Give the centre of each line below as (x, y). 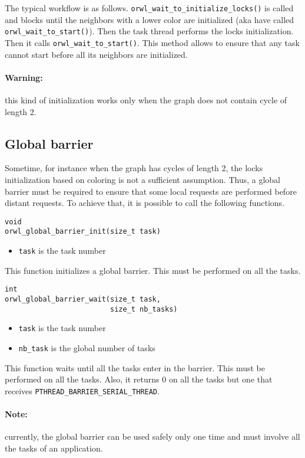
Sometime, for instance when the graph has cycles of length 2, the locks (134, 168)
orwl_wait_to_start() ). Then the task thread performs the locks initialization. (149, 31)
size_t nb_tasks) (144, 309)
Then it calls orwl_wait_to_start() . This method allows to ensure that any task (152, 42)
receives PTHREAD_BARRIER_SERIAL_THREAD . (82, 390)
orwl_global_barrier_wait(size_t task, (83, 299)
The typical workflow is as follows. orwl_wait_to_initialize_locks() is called (149, 8)
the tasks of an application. (54, 448)
